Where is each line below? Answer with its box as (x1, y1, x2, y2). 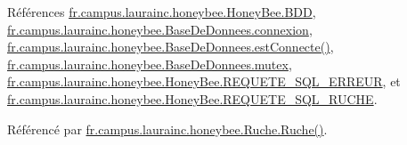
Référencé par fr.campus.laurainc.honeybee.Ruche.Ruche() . (7, 119, 328, 138)
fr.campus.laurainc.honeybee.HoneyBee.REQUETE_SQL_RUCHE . (7, 89, 378, 108)
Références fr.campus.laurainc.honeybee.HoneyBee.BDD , (7, 3, 316, 20)
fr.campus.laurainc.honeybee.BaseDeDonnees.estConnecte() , (7, 37, 334, 56)
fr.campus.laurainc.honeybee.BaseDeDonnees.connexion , (7, 20, 313, 38)
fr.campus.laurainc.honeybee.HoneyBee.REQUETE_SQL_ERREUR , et (7, 72, 401, 91)
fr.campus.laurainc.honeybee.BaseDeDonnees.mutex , (7, 54, 292, 73)
